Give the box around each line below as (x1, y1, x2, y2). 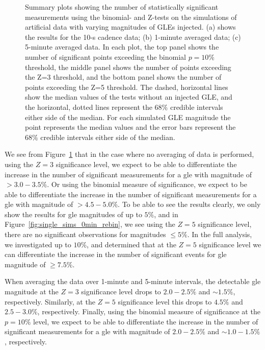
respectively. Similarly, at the (5, 296, 95, 307)
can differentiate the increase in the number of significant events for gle (5, 249, 227, 260)
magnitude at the (5, 286, 59, 297)
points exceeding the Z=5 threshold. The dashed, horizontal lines (25, 81, 228, 92)
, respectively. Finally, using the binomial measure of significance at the (37, 306, 260, 317)
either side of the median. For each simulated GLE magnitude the (25, 111, 231, 122)
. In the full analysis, (187, 229, 252, 240)
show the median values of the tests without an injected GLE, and (25, 91, 232, 102)
